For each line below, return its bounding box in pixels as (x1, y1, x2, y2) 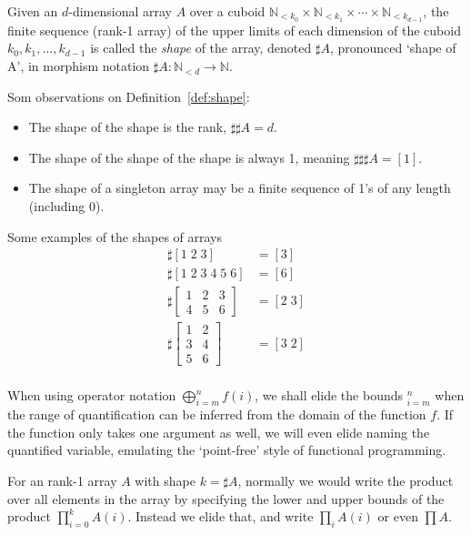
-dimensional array (68, 2, 173, 20)
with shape (135, 471, 195, 490)
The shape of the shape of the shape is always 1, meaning (28, 147, 350, 167)
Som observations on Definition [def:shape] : (7, 86, 250, 106)
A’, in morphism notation (7, 56, 150, 76)
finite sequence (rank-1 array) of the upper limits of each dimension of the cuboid (7, 20, 461, 39)
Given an (7, 2, 58, 20)
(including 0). (28, 197, 105, 216)
